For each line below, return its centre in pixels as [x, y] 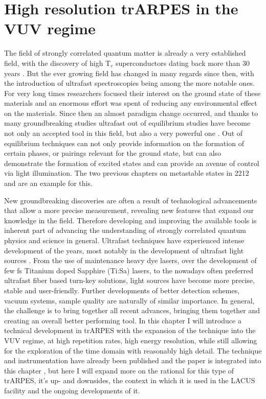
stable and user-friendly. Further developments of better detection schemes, [122, 290]
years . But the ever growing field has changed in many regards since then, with [129, 73]
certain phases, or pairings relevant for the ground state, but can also [113, 153]
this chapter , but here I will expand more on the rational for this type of [119, 370]
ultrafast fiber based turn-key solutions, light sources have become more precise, [129, 280]
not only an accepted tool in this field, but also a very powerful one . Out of [124, 133]
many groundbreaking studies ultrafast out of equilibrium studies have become [127, 123]
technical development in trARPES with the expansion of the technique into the [130, 330]
